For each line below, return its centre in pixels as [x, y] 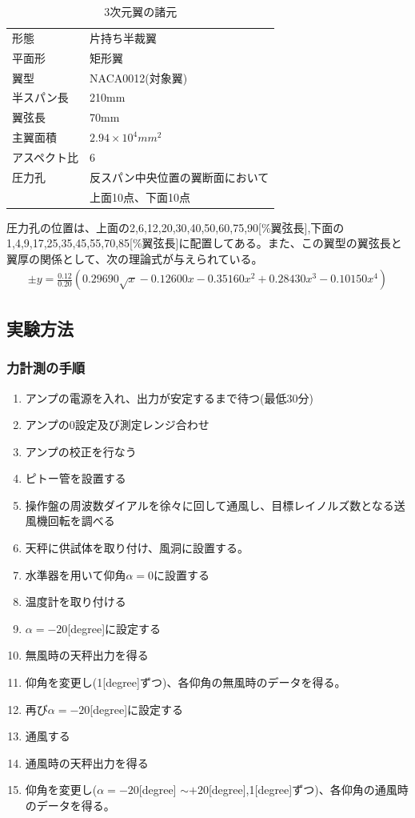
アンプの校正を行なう [81, 451]
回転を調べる [81, 521]
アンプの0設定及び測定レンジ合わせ [117, 425]
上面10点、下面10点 [140, 196]
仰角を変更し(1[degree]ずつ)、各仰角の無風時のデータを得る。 [186, 682]
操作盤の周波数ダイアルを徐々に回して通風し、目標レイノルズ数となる [209, 505]
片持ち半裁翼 [124, 37]
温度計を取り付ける [76, 601]
